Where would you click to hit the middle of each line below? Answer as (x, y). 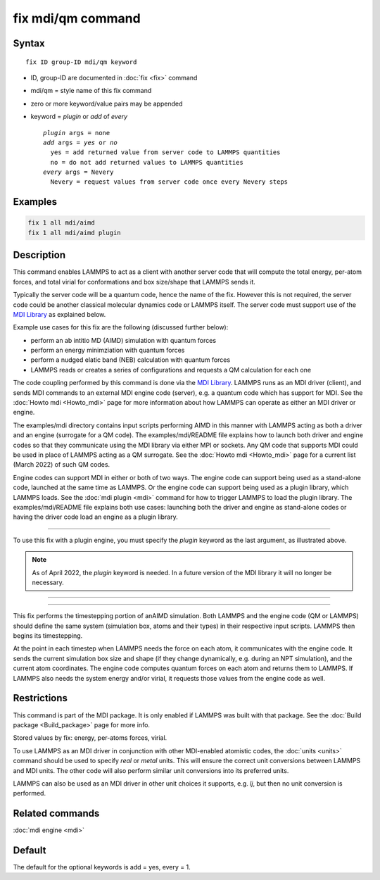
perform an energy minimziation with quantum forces (108, 350)
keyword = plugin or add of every (79, 117)
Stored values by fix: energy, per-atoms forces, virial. (90, 738)
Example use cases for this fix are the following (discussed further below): (121, 327)
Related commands (56, 813)
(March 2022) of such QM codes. (62, 465)
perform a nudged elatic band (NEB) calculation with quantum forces (131, 360)
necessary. (48, 582)
